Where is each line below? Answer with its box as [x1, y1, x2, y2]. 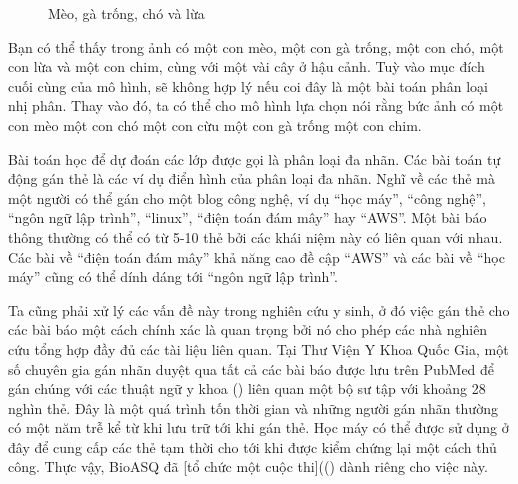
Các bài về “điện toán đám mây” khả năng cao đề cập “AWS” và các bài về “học [8, 246, 505, 267]
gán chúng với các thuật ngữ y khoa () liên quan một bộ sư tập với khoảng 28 [8, 378, 486, 399]
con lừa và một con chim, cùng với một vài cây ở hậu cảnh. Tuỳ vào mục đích [8, 56, 485, 77]
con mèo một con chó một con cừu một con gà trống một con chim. [8, 114, 422, 135]
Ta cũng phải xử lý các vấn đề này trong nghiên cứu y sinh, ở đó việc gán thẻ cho [8, 299, 510, 320]
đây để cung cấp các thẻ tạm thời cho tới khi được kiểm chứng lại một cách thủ [8, 436, 497, 457]
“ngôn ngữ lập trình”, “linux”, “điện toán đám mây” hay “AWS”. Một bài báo [8, 207, 487, 228]
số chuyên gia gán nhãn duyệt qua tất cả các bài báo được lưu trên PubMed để [8, 358, 495, 379]
